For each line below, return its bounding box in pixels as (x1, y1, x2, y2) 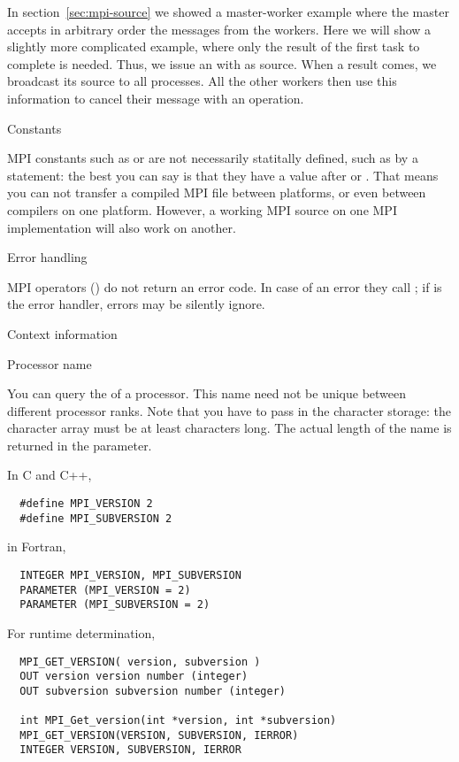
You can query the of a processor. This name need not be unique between (7, 384, 407, 403)
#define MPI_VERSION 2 (19, 497, 153, 511)
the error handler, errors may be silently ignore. (7, 295, 265, 313)
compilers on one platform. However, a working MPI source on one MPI (7, 200, 397, 219)
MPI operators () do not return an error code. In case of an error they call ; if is (7, 277, 442, 296)
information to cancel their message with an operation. (7, 89, 304, 107)
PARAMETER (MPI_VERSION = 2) (19, 583, 191, 597)
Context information (7, 324, 118, 343)
